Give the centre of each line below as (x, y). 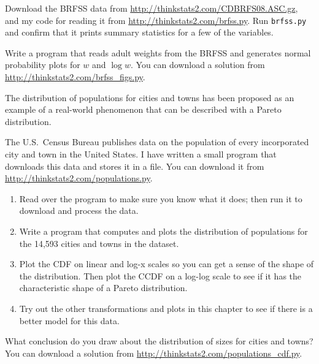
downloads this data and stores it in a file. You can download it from (135, 166)
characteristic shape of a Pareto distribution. (103, 288)
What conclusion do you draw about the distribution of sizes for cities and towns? (159, 341)
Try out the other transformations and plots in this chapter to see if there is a (166, 308)
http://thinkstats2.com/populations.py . (79, 178)
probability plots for (43, 65)
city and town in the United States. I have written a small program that (141, 154)
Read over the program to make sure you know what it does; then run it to (161, 198)
